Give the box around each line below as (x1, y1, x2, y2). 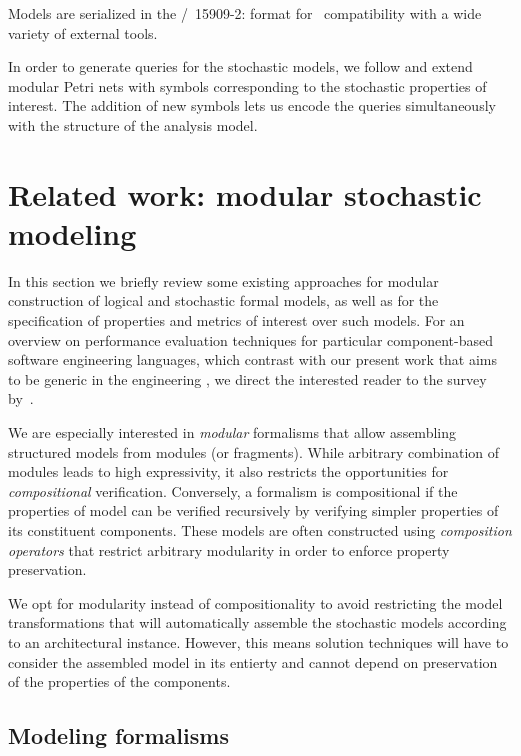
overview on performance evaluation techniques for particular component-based (8, 329, 493, 350)
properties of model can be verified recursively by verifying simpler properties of (8, 500, 499, 521)
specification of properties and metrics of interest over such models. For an (8, 310, 465, 331)
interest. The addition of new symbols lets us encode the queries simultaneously (8, 95, 496, 116)
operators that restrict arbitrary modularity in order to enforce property (8, 539, 450, 560)
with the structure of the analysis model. (8, 114, 258, 135)
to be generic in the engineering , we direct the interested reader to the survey (8, 368, 487, 389)
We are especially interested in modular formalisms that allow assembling (8, 422, 456, 443)
